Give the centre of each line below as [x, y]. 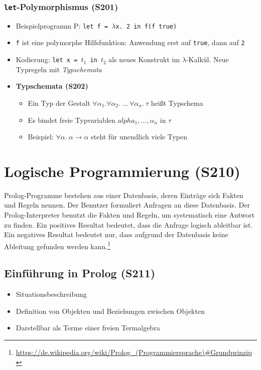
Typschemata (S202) [52, 86]
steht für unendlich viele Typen [139, 137]
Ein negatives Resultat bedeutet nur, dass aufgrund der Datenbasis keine [116, 234]
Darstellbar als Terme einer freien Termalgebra [88, 328]
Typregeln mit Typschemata [59, 69]
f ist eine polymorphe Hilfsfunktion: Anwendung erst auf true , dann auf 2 [130, 42]
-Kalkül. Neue [207, 59]
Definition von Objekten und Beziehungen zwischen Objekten [110, 311]
